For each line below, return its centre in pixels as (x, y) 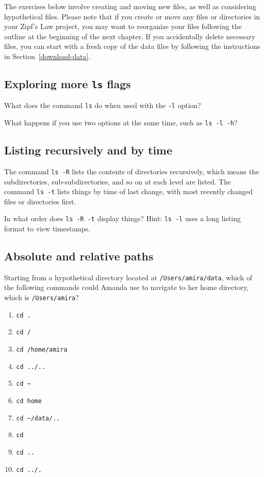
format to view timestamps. (47, 229)
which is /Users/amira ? (42, 297)
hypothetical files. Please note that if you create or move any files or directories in (132, 16)
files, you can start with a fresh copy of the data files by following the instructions (132, 46)
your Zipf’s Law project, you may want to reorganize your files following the (123, 26)
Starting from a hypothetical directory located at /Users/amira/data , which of (128, 277)
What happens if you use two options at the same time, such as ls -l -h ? (121, 122)
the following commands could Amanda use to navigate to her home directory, (126, 287)
